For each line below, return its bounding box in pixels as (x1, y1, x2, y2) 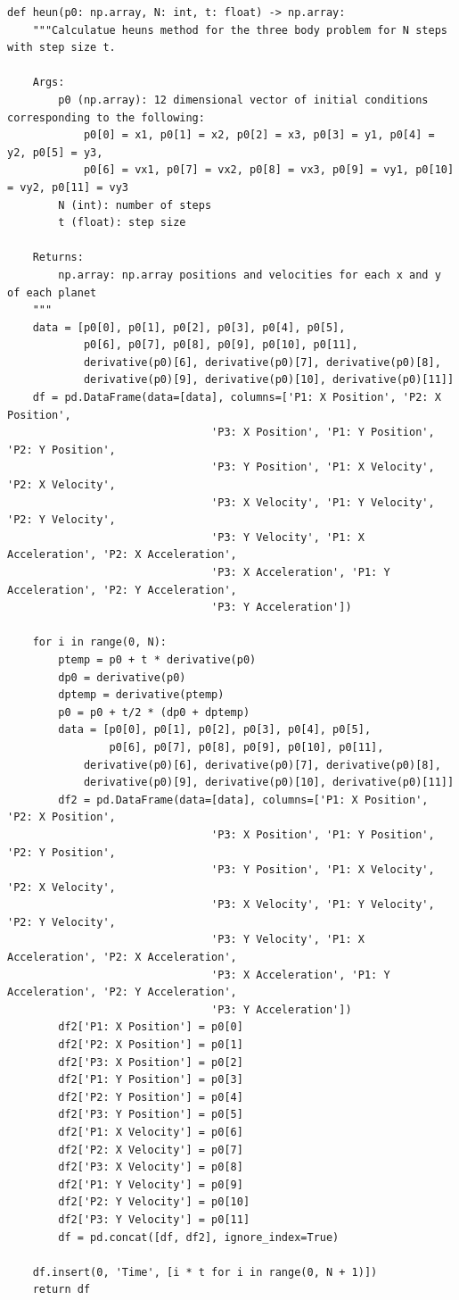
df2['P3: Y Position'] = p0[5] (58, 1108, 243, 1121)
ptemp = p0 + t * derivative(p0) (58, 653, 257, 666)
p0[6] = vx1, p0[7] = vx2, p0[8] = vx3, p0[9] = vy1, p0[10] (83, 163, 455, 177)
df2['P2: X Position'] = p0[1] (58, 1038, 243, 1052)
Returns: (32, 251, 84, 264)
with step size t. (7, 41, 116, 54)
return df (32, 1283, 91, 1296)
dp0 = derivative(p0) (58, 671, 186, 684)
